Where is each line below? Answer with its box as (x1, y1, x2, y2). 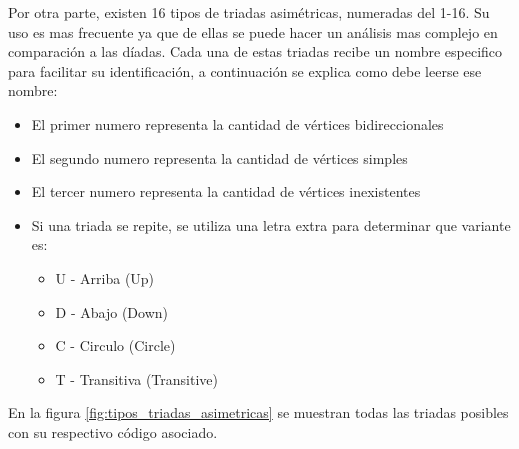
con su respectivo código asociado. (8, 421, 218, 442)
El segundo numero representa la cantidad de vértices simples (31, 147, 408, 168)
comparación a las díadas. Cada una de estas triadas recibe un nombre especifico (8, 41, 503, 62)
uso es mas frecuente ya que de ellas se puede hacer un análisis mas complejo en (8, 21, 498, 42)
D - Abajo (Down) (55, 301, 168, 322)
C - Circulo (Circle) (55, 335, 176, 356)
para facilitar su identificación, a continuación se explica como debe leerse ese (8, 60, 482, 81)
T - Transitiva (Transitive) (55, 368, 218, 389)
